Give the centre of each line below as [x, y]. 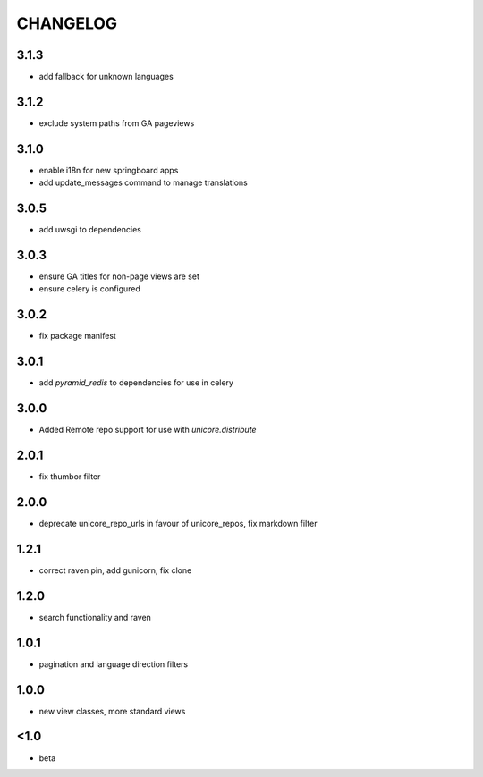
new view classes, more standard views [112, 711]
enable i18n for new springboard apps [109, 170]
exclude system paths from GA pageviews [117, 123]
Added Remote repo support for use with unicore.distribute [148, 430]
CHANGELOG [67, 23]
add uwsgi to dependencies [90, 230]
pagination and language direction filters [113, 664]
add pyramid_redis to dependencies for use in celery [136, 383]
